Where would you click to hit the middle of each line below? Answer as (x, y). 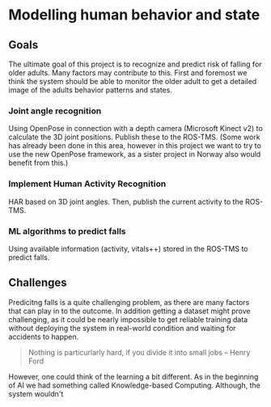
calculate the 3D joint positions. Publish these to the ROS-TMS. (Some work (134, 137)
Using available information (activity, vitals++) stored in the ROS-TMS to (128, 248)
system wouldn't (36, 393)
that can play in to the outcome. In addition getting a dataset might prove (129, 311)
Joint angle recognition (55, 111)
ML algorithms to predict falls (68, 231)
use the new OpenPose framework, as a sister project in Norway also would (135, 155)
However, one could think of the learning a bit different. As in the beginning (133, 376)
